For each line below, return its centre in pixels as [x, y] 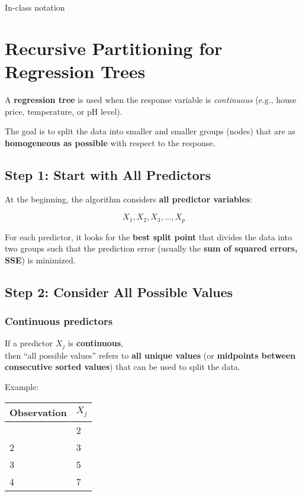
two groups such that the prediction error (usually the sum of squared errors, [151, 248]
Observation [38, 412]
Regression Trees [75, 71]
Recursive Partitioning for [114, 48]
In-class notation [35, 7]
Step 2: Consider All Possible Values [119, 292]
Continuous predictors [59, 321]
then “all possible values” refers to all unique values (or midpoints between [150, 355]
